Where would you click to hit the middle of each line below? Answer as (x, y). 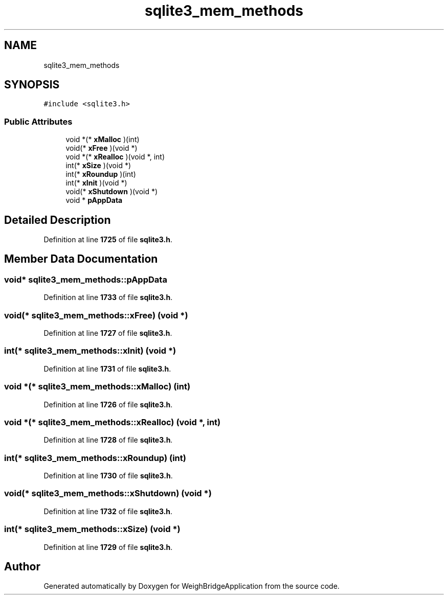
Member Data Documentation (81, 259)
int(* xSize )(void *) (98, 166)
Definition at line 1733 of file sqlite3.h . (108, 297)
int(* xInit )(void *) (96, 183)
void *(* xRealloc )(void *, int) (115, 157)
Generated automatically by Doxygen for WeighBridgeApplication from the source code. (192, 586)
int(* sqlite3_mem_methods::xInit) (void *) (90, 351)
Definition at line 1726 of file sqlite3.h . (108, 404)
